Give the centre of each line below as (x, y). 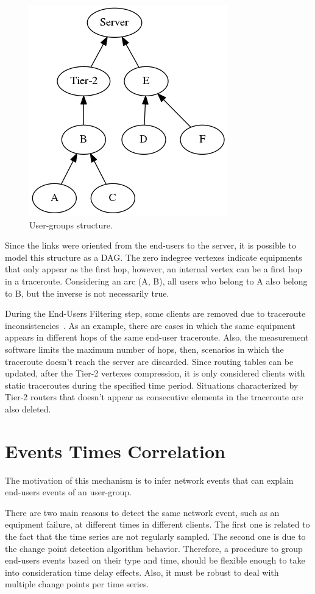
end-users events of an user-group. (69, 492)
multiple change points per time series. (77, 584)
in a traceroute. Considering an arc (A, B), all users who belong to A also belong (156, 281)
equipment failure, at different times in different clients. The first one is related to (157, 524)
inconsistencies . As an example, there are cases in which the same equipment (150, 325)
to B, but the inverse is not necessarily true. (87, 293)
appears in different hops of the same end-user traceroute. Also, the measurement (157, 337)
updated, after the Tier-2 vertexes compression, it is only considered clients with (155, 373)
